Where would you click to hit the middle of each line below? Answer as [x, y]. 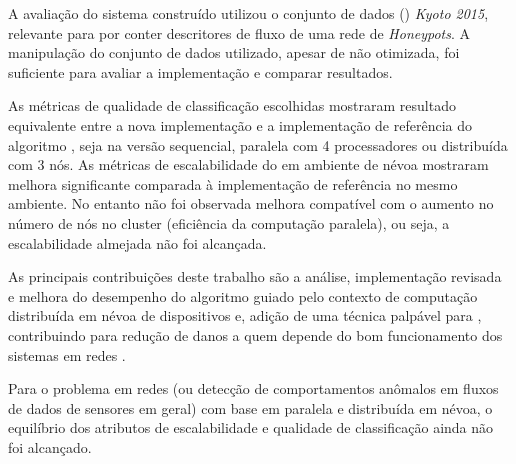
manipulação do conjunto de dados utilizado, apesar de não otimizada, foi [234, 52]
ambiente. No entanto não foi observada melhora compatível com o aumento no [251, 203]
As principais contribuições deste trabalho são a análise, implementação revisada [255, 276]
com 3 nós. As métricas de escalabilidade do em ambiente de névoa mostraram [248, 164]
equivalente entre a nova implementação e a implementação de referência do [240, 124]
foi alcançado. [50, 446]
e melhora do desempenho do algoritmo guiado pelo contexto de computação [243, 295]
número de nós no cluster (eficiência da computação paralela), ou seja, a [229, 222]
